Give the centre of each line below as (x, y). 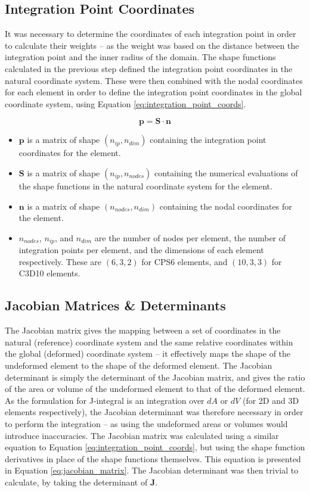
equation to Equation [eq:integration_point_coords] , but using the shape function (155, 447)
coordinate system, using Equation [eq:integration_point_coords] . (125, 103)
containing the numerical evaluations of (226, 172)
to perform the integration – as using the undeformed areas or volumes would (146, 423)
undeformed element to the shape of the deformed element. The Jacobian (139, 365)
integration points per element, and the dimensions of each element (141, 250)
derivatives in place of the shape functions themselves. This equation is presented (153, 458)
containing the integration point (208, 140)
